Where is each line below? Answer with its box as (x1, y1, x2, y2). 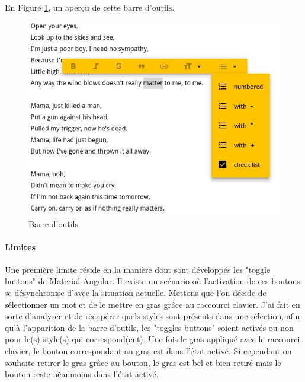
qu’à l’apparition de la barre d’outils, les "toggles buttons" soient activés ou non (5, 321, 294, 333)
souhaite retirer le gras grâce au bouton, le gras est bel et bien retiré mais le (5, 356, 281, 368)
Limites (5, 240, 36, 253)
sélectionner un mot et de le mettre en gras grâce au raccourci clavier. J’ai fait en (5, 298, 300, 310)
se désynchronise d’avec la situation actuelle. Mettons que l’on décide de (5, 286, 267, 299)
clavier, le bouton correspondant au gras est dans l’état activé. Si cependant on (5, 345, 292, 357)
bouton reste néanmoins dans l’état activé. (5, 368, 159, 380)
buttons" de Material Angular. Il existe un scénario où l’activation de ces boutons (5, 275, 300, 287)
